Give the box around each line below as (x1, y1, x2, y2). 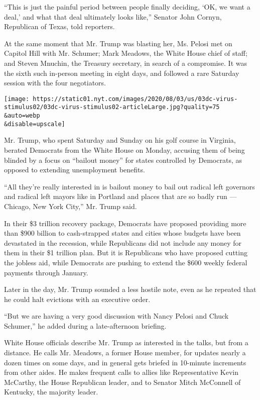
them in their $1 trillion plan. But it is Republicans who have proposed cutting (4, 247, 247, 258)
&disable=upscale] (4, 120, 65, 128)
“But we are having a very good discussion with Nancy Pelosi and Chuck (4, 311, 229, 321)
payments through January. (4, 267, 88, 277)
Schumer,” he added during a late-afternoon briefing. (4, 320, 167, 331)
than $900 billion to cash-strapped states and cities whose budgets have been (4, 228, 241, 238)
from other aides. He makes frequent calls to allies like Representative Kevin (4, 367, 238, 377)
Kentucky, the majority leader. (4, 386, 98, 397)
